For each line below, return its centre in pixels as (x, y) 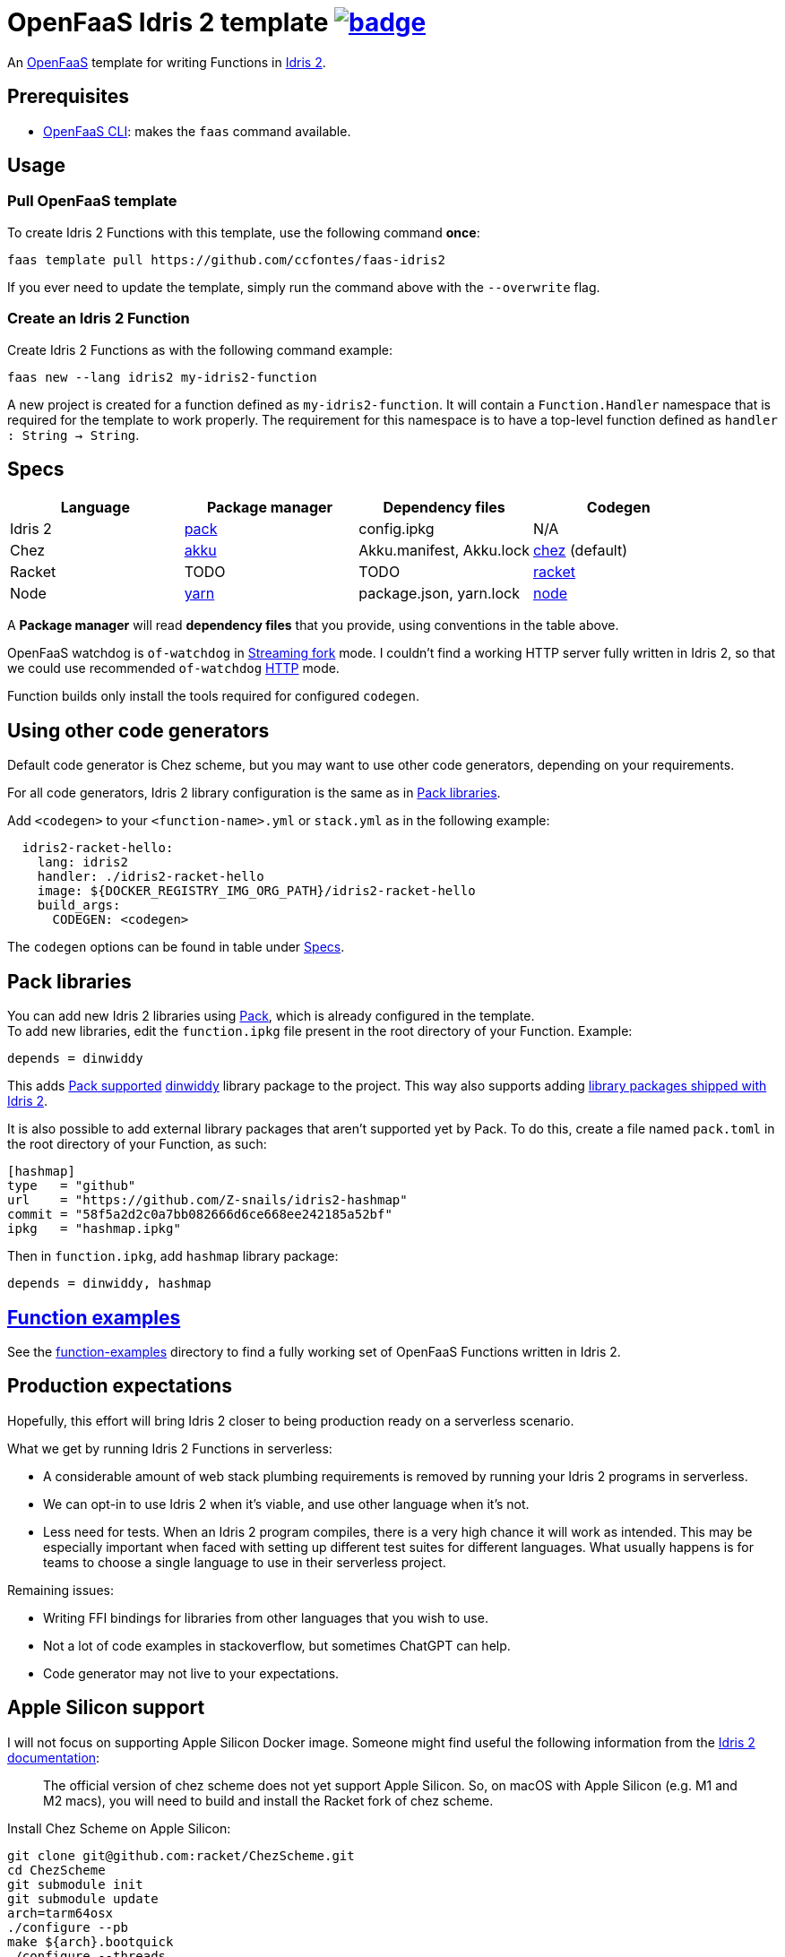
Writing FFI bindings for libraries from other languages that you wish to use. (266, 1617)
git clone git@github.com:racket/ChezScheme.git (181, 1855)
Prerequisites (68, 97)
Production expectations (120, 1386)
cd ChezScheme (56, 1870)
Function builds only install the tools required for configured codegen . (213, 696)
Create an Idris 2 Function (99, 319)
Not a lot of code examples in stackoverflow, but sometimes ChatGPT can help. (277, 1645)
